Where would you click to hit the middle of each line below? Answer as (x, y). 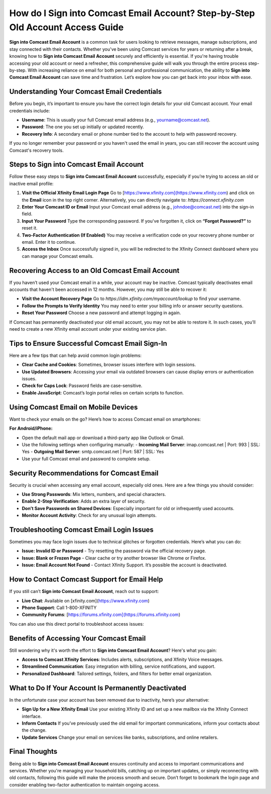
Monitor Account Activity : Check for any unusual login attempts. (89, 516)
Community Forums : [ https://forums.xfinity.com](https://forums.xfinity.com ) (101, 615)
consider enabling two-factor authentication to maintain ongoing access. (85, 784)
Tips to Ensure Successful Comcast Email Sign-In (88, 343)
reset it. (30, 228)
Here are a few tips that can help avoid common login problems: (76, 355)
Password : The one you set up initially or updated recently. (83, 127)
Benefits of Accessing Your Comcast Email (78, 638)
